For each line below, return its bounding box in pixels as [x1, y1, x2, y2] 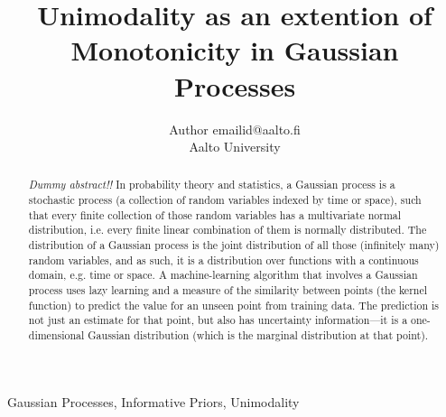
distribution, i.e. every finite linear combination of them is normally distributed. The [28, 222, 427, 237]
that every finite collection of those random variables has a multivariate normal [28, 207, 402, 222]
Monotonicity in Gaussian [70, 32, 399, 69]
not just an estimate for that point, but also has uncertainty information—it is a [28, 312, 408, 328]
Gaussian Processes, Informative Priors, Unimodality [7, 392, 300, 411]
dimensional [28, 328, 85, 343]
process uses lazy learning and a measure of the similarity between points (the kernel [28, 283, 427, 298]
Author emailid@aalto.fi [169, 119, 301, 138]
